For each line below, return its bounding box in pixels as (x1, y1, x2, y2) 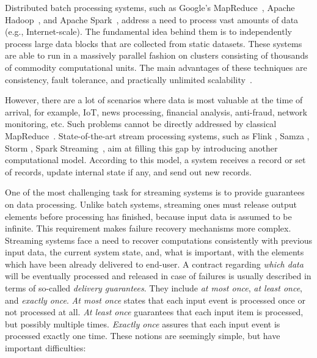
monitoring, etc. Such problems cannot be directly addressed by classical (5, 117, 277, 130)
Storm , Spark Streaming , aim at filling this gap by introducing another (5, 141, 278, 154)
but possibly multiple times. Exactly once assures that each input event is (5, 317, 280, 330)
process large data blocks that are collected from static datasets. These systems (5, 37, 302, 49)
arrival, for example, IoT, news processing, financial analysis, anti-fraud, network (5, 105, 307, 118)
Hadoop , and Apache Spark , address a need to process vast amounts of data (5, 13, 299, 26)
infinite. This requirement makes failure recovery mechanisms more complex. (5, 222, 291, 235)
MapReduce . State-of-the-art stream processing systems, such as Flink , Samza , (5, 129, 310, 142)
